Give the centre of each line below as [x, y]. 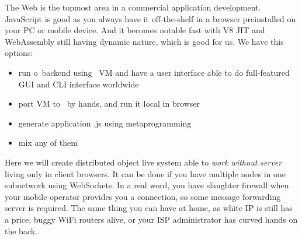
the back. [21, 231]
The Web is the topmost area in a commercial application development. [133, 7]
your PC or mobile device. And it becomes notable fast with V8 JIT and [135, 30]
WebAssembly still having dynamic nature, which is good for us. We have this [144, 41]
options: [19, 53]
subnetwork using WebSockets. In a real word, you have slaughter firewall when [147, 185]
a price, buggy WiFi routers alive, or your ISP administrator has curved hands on [151, 219]
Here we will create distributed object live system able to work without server [143, 162]
